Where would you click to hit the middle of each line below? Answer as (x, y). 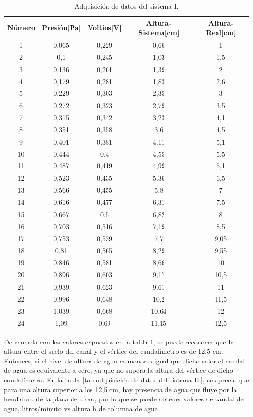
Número (21, 27)
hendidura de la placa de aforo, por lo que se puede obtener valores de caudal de (124, 399)
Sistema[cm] (159, 32)
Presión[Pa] (62, 27)
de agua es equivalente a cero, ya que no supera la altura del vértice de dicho (118, 370)
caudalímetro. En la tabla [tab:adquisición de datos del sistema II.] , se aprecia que (126, 379)
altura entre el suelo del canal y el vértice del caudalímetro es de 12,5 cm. (114, 351)
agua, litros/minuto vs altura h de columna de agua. (82, 408)
